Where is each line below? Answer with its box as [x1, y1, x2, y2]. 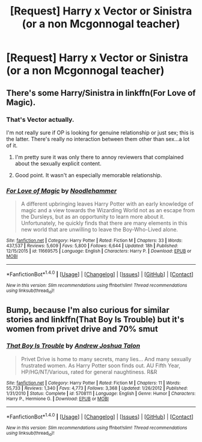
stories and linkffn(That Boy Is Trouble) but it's [6, 314, 185, 324]
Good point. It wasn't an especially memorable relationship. [14, 171, 162, 178]
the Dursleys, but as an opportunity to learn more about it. [20, 213, 165, 221]
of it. [6, 142, 18, 149]
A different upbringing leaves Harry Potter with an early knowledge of [20, 200, 194, 207]
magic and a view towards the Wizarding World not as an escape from [20, 207, 195, 214]
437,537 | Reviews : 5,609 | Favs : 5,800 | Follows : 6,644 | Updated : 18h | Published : [6, 243, 179, 249]
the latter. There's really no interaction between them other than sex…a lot [6, 135, 190, 142]
